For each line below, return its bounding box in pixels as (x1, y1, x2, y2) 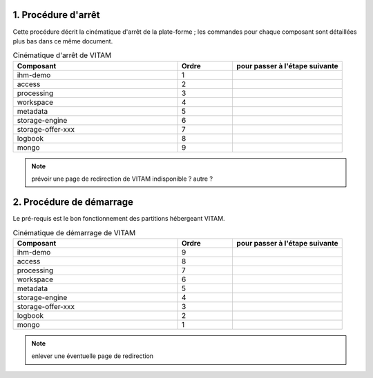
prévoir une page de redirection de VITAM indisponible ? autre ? (31, 175, 213, 183)
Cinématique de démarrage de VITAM (12, 228, 136, 237)
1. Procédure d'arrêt (12, 9, 100, 21)
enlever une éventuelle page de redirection (31, 352, 154, 360)
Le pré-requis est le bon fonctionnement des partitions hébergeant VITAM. (12, 214, 225, 222)
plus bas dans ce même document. (12, 37, 113, 45)
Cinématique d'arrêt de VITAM (12, 50, 112, 60)
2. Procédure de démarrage (12, 196, 134, 208)
